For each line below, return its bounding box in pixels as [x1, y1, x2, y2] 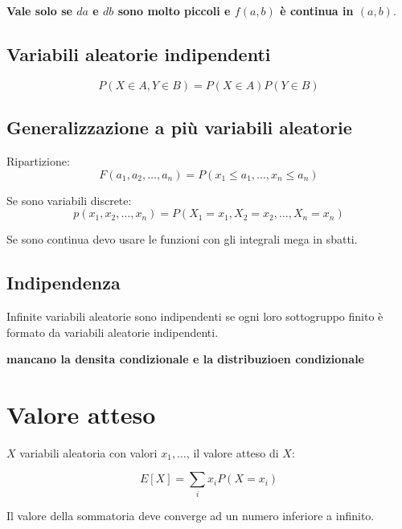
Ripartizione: [6, 153, 70, 169]
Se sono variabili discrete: [6, 191, 132, 208]
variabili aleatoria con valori [19, 444, 158, 461]
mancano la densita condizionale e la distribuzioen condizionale [6, 351, 364, 367]
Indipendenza [6, 270, 121, 295]
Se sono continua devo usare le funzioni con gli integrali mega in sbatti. [6, 231, 358, 248]
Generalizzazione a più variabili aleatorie [6, 115, 352, 140]
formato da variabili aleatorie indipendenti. [6, 323, 219, 340]
